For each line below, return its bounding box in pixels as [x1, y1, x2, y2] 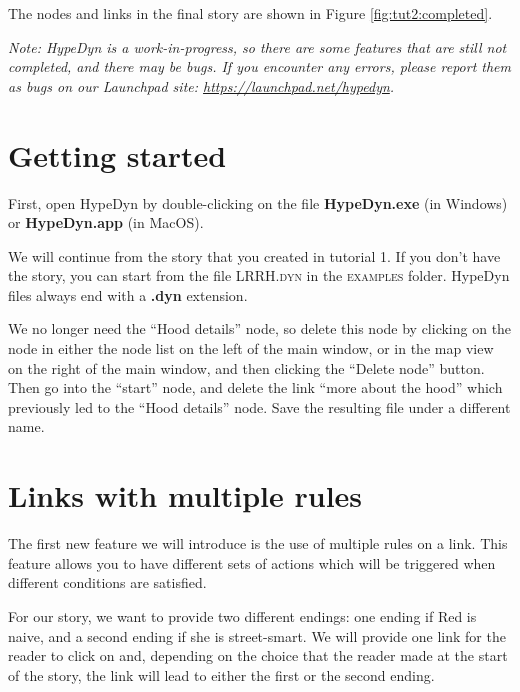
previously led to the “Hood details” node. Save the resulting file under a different [8, 396, 511, 417]
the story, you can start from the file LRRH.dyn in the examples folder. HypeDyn [8, 265, 510, 286]
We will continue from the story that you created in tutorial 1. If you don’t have [8, 245, 501, 266]
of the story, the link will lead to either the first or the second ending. [8, 664, 435, 685]
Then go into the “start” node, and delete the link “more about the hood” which [8, 377, 503, 398]
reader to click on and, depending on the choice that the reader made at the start [8, 645, 508, 666]
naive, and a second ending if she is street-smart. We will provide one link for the [8, 625, 506, 646]
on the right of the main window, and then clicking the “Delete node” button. [8, 357, 485, 378]
